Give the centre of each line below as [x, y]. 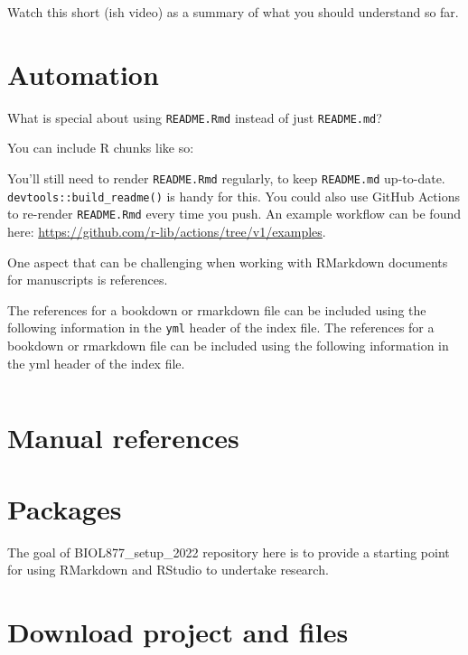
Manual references [123, 438]
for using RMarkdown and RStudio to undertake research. [168, 570]
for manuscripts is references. [88, 280]
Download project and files [178, 632]
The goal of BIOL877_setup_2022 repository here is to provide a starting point [229, 552]
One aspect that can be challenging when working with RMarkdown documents [228, 262]
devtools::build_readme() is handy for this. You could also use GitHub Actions [234, 196]
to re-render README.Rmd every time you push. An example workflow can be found [234, 214]
